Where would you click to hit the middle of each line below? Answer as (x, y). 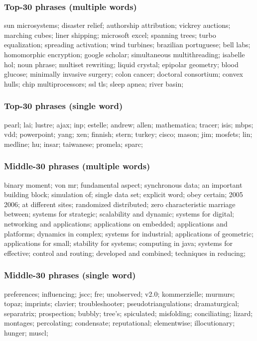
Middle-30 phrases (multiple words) (77, 166)
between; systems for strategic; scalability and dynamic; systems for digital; (119, 214)
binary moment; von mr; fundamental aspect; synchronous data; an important (123, 184)
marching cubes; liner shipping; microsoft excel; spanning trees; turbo (110, 35)
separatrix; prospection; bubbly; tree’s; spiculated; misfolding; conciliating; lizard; (128, 313)
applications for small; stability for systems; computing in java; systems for (118, 243)
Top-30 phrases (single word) (64, 106)
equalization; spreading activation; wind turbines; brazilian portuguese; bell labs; (127, 45)
